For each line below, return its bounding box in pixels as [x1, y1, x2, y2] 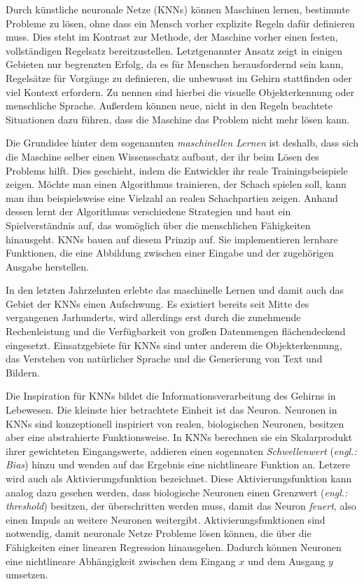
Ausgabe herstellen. [6, 259, 89, 273]
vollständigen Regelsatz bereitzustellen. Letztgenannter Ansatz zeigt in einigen [6, 43, 343, 57]
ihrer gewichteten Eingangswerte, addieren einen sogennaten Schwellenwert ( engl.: [6, 443, 357, 458]
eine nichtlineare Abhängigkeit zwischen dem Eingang [6, 553, 236, 568]
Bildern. [6, 365, 40, 379]
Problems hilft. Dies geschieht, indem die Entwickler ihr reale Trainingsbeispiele [6, 163, 348, 177]
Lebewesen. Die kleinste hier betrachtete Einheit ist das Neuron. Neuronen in [6, 402, 337, 417]
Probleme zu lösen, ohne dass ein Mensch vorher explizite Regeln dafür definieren [6, 15, 355, 30]
